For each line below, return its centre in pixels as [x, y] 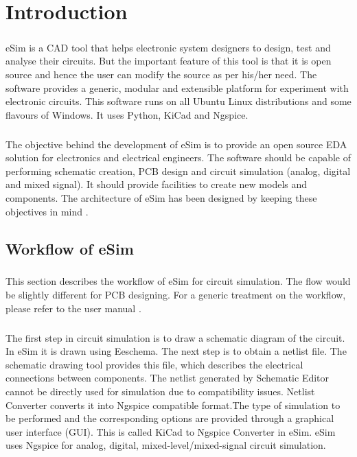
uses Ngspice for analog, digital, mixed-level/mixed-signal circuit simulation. [166, 445]
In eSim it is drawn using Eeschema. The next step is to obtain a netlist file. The [176, 351]
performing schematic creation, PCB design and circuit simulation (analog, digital [178, 171]
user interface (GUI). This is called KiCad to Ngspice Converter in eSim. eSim [171, 431]
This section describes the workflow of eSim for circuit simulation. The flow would [178, 281]
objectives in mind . [47, 211]
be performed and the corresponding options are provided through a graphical [170, 418]
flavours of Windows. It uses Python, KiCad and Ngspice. [127, 114]
